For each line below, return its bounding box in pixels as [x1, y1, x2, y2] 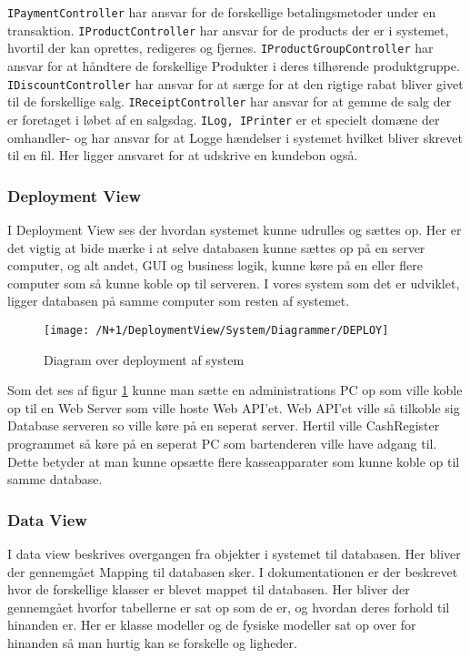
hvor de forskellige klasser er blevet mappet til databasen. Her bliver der [7, 580, 410, 599]
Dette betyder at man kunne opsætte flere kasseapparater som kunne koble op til [7, 451, 460, 471]
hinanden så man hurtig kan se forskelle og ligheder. [7, 633, 297, 652]
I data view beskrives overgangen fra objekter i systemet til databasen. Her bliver [7, 543, 461, 562]
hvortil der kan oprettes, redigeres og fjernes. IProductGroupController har [7, 38, 434, 57]
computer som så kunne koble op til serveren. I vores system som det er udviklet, [7, 273, 460, 292]
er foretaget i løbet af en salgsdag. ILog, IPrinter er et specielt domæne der [7, 109, 440, 128]
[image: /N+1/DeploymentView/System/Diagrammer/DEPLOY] [44, 323, 389, 337]
